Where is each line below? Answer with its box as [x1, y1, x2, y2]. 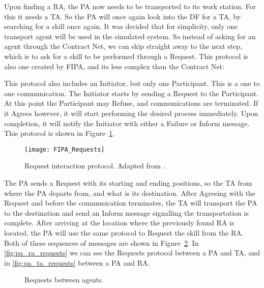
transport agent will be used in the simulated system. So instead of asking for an [4, 31, 256, 41]
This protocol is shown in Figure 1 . [4, 128, 115, 138]
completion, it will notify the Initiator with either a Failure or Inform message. [4, 118, 250, 128]
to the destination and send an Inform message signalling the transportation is [4, 207, 249, 218]
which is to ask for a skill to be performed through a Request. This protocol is [4, 50, 248, 61]
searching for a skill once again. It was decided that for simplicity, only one [4, 21, 238, 32]
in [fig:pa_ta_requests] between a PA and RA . [4, 257, 150, 268]
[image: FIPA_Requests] [24, 146, 105, 153]
